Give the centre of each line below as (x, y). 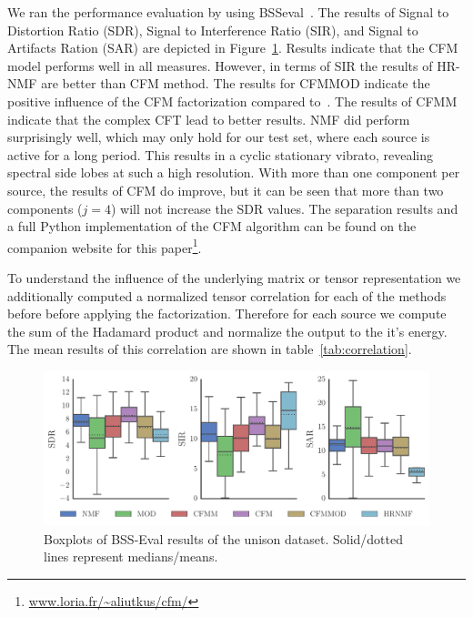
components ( (45, 208)
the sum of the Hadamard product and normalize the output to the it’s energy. (227, 331)
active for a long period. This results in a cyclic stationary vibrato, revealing (221, 154)
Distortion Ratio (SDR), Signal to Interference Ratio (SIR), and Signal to (213, 30)
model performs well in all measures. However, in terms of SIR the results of (220, 65)
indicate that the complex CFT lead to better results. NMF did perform (209, 119)
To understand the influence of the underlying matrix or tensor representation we (234, 277)
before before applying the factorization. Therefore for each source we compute (227, 314)
